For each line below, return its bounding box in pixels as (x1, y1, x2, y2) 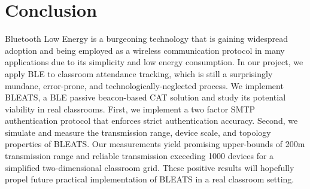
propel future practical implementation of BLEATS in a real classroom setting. (5, 173, 294, 185)
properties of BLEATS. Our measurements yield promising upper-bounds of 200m (5, 138, 305, 150)
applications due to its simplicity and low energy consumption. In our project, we (5, 56, 303, 68)
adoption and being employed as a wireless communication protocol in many (5, 44, 285, 56)
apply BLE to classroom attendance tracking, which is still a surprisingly (5, 67, 273, 80)
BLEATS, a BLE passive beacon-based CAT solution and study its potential (5, 91, 286, 103)
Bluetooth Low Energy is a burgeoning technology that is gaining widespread (5, 32, 288, 45)
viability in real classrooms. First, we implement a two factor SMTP (5, 102, 256, 115)
